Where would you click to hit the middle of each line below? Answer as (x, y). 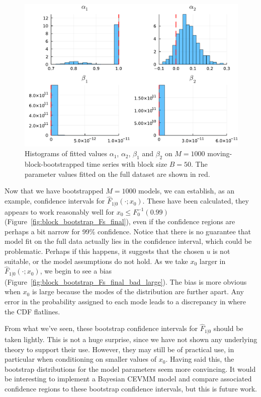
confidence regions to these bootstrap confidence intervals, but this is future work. (131, 388)
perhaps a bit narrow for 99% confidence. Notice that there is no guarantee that (128, 231)
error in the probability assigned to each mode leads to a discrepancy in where (125, 302)
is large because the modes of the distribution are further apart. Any (138, 291)
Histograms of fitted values (66, 153)
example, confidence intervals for (55, 201)
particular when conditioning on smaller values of (81, 359)
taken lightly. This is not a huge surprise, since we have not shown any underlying (131, 339)
